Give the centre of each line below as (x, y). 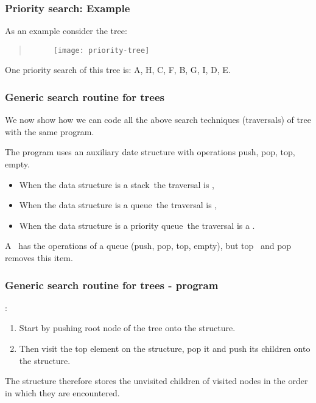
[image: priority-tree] (101, 50)
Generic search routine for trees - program (112, 285)
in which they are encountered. (62, 392)
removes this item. (39, 258)
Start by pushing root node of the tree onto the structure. (127, 328)
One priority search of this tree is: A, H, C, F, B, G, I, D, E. (118, 70)
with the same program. (50, 131)
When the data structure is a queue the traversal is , (118, 205)
